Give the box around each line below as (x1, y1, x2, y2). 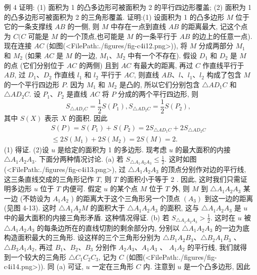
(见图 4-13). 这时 (4, 203, 56, 213)
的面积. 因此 (68, 113, 108, 123)
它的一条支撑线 (4, 21, 52, 32)
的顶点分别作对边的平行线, (161, 164, 246, 174)
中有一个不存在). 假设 (128, 50, 197, 60)
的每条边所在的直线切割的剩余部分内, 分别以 (37, 222, 180, 233)
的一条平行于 (135, 31, 177, 41)
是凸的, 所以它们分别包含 (119, 79, 200, 89)
